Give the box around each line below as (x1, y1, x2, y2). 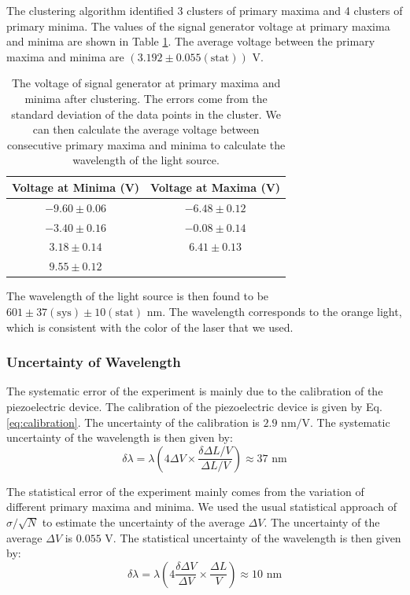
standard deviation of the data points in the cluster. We (11, 105, 281, 122)
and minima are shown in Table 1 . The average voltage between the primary (6, 33, 375, 50)
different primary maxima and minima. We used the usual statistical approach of (6, 498, 397, 515)
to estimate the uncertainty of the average (42, 513, 245, 530)
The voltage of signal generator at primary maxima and (11, 75, 281, 91)
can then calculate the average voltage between (32, 121, 260, 138)
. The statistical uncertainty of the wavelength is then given (113, 529, 401, 545)
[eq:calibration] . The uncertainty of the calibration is (6, 413, 260, 430)
